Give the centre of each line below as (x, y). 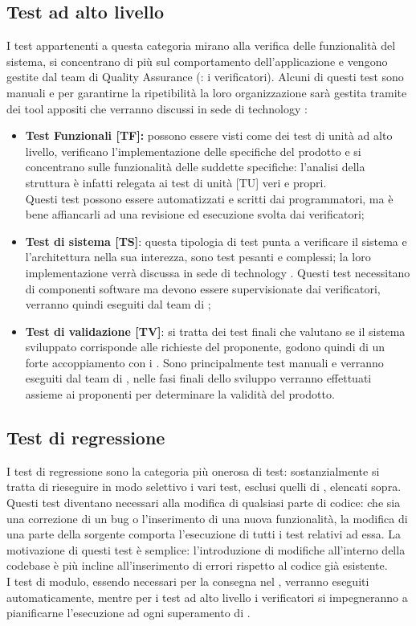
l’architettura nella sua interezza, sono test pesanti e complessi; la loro (198, 257)
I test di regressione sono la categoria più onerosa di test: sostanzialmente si (193, 471)
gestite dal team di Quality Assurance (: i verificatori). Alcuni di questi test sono (205, 77)
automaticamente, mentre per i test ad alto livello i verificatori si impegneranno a (207, 597)
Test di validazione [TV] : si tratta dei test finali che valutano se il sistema (215, 331)
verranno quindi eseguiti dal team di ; (118, 304)
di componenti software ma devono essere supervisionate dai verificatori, (203, 288)
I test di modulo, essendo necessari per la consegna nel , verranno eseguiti (188, 581)
